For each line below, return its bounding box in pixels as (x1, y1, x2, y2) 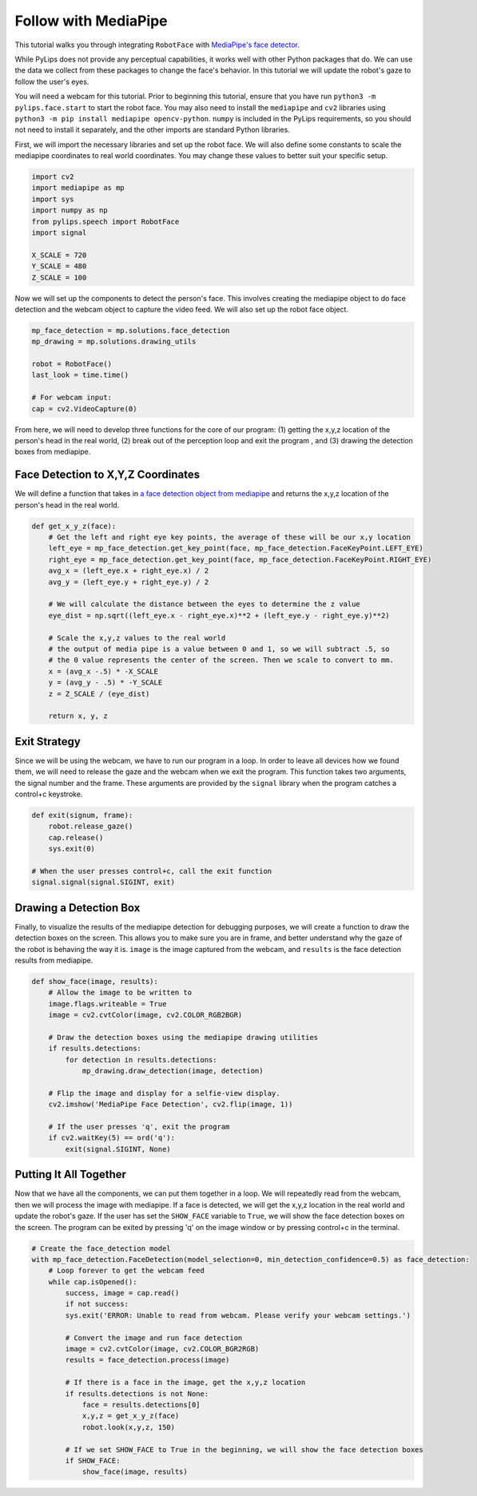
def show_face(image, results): (31, 977, 159, 986)
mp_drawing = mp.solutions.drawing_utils (31, 337, 197, 347)
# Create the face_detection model (31, 1244, 171, 1253)
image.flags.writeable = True (48, 999, 167, 1008)
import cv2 (31, 173, 74, 181)
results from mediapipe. (14, 955, 93, 966)
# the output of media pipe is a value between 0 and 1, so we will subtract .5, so (48, 645, 391, 653)
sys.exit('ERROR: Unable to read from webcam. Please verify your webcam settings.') (65, 1311, 411, 1319)
